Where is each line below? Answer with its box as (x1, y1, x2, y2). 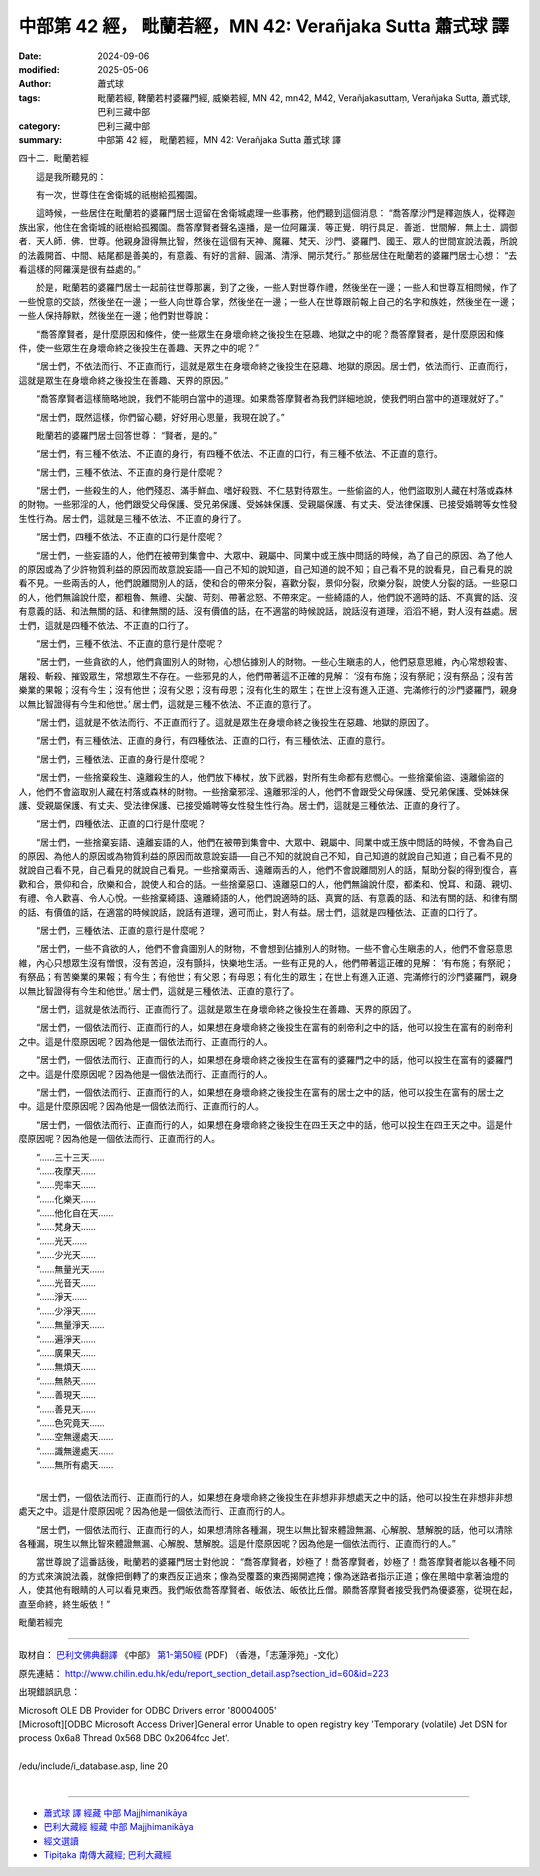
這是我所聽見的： (35, 170, 107, 182)
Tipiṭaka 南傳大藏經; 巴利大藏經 (43, 1849, 172, 1861)
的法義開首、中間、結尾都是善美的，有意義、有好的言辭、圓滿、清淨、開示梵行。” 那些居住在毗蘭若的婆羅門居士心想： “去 (18, 249, 518, 261)
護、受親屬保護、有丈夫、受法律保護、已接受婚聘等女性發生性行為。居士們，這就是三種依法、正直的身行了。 (18, 799, 465, 811)
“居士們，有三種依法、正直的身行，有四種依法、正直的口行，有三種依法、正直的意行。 (35, 735, 391, 747)
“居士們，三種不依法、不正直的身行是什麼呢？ (35, 466, 225, 478)
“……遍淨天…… (35, 1333, 97, 1345)
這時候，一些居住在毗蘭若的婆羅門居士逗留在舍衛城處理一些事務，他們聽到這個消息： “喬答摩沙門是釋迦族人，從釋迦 (35, 207, 516, 219)
